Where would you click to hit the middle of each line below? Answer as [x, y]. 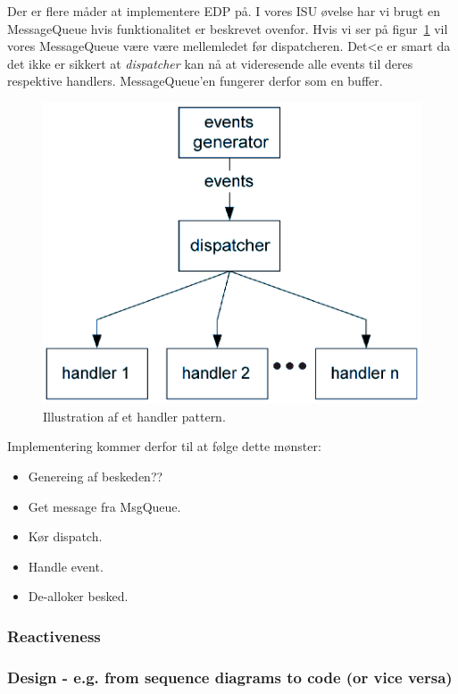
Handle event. [66, 566]
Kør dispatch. [65, 536]
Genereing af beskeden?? [96, 477]
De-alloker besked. [78, 596]
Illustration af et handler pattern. [134, 416]
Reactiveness [54, 635]
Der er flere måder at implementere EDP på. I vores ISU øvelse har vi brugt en [224, 11]
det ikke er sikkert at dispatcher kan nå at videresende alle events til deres [210, 63]
